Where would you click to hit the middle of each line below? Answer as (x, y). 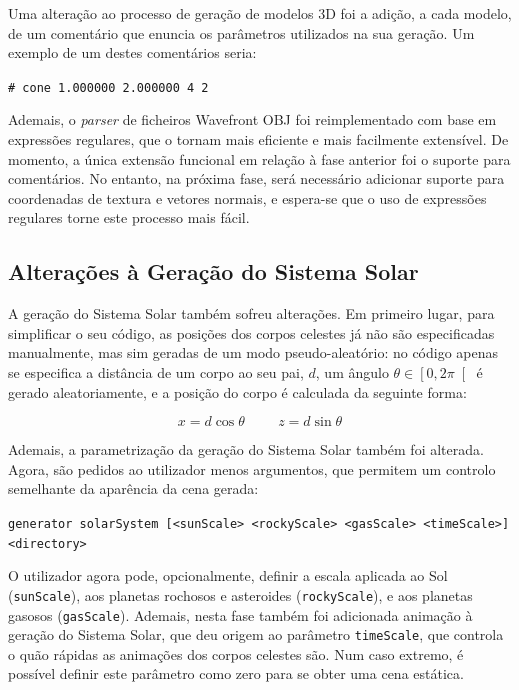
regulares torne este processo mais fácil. (129, 217)
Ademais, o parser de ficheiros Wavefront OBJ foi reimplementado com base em (252, 119)
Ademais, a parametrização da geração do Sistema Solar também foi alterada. (246, 449)
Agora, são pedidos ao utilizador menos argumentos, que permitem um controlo (252, 468)
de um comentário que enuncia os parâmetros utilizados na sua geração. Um (241, 32)
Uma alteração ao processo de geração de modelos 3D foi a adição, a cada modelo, (260, 13)
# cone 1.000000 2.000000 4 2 (108, 87)
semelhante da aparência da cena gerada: (133, 488)
